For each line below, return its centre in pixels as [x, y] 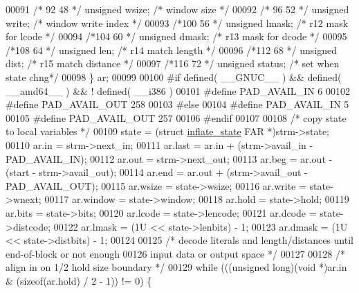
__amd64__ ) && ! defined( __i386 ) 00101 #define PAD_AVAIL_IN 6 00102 [178, 90]
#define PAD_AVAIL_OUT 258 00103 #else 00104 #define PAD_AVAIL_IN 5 [177, 104]
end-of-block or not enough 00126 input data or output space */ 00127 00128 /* [175, 253]
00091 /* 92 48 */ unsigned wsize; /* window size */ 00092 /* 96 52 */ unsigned [177, 9]
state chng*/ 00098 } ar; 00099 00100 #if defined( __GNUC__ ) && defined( [174, 77]
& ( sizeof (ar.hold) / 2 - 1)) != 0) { [79, 280]
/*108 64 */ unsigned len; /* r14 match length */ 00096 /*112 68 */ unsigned [171, 50]
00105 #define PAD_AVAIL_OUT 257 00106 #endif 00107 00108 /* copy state [176, 117]
